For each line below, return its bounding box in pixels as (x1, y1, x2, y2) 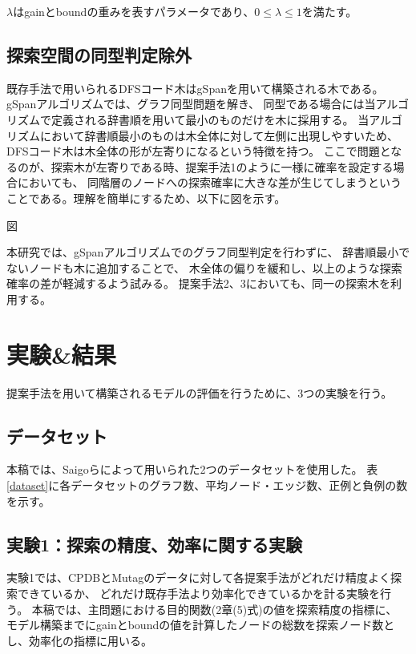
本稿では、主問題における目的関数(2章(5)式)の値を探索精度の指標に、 (31, 600, 398, 617)
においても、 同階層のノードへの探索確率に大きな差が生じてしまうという (17, 174, 402, 191)
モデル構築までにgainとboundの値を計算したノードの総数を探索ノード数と (6, 616, 395, 633)
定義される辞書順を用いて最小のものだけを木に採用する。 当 (50, 111, 370, 127)
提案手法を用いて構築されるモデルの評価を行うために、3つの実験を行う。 (6, 384, 393, 401)
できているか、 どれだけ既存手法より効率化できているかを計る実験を (17, 585, 381, 602)
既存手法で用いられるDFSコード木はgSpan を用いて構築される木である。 (6, 79, 384, 96)
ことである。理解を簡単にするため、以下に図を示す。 (6, 189, 286, 206)
